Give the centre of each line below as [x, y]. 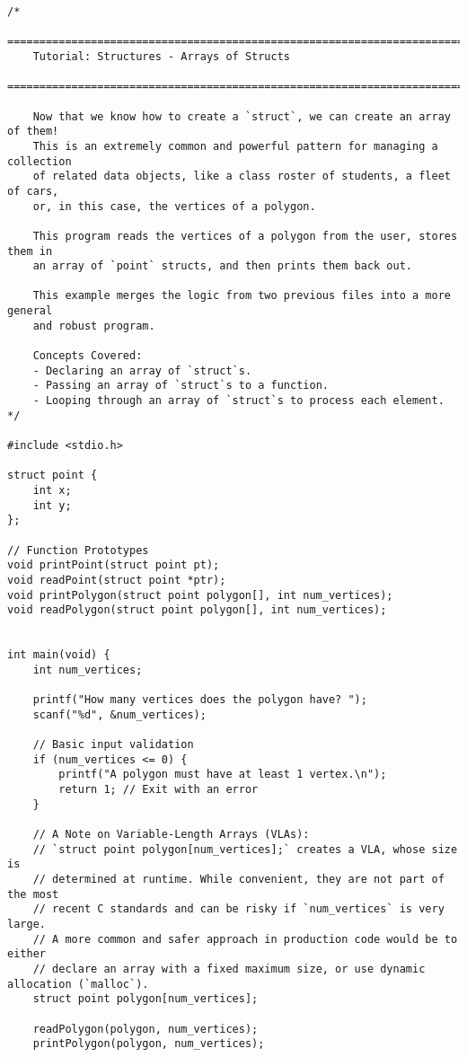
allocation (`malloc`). [78, 984]
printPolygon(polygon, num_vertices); [149, 1044]
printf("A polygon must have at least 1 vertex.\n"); [223, 775]
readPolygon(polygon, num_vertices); [145, 1029]
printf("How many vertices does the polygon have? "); [200, 700]
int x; [52, 490]
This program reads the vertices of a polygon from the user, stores [245, 236]
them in [30, 251]
